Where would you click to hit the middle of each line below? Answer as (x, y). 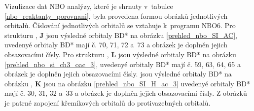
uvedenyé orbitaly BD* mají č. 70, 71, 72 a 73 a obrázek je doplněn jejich (116, 45)
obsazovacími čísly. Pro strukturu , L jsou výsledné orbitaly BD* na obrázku (120, 54)
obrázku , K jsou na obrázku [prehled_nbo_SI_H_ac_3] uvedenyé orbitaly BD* (127, 83)
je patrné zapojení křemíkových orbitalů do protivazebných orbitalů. (108, 102)
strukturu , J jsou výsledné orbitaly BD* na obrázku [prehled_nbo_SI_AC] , (121, 35)
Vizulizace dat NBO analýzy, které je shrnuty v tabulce (89, 6)
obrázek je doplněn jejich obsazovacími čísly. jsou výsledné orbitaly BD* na (118, 74)
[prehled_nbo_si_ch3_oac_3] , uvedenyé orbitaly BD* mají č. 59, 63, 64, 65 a (123, 64)
